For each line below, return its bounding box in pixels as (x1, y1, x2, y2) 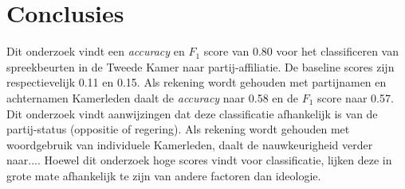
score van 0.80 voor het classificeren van (203, 43, 399, 60)
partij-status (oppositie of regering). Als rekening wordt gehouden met (6, 121, 350, 137)
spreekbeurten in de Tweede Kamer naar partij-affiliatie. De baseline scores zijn (6, 58, 395, 75)
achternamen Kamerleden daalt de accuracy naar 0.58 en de (6, 89, 298, 106)
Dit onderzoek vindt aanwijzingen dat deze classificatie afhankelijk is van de (6, 105, 378, 121)
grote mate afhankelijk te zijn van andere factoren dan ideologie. (6, 167, 321, 183)
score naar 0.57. (317, 89, 394, 106)
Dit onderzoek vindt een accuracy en (6, 43, 185, 60)
